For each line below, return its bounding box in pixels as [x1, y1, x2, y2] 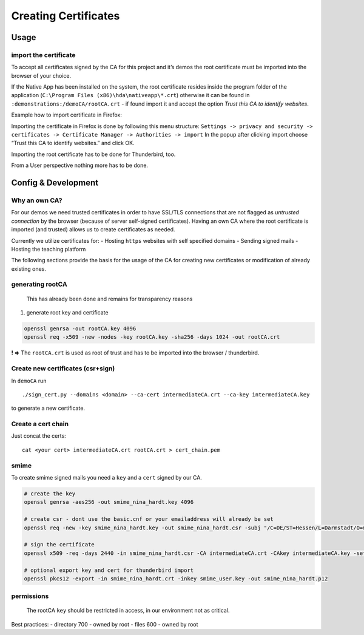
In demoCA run [11, 377, 47, 384]
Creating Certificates [11, 9, 120, 22]
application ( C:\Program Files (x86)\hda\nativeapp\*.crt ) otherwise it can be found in [11, 92, 250, 99]
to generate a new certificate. [11, 404, 85, 412]
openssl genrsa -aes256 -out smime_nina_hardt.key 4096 [24, 498, 194, 506]
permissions [11, 592, 49, 600]
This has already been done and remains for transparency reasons [26, 295, 193, 302]
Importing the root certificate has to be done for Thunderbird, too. [11, 151, 176, 158]
